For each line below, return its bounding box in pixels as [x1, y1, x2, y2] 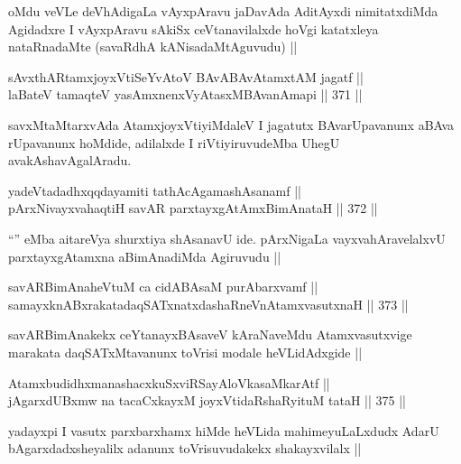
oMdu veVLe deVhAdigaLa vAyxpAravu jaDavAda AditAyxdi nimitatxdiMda [8, 2, 438, 20]
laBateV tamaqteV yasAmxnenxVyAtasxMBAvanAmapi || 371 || [8, 85, 363, 104]
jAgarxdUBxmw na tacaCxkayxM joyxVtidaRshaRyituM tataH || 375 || [8, 391, 406, 410]
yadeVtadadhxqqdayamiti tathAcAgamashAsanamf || [8, 181, 301, 200]
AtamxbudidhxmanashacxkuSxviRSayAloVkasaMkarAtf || [8, 373, 330, 392]
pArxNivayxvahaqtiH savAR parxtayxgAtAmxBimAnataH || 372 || [8, 199, 378, 218]
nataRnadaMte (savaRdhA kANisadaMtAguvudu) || [8, 37, 298, 56]
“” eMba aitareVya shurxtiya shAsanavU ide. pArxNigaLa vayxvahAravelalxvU [8, 228, 446, 247]
